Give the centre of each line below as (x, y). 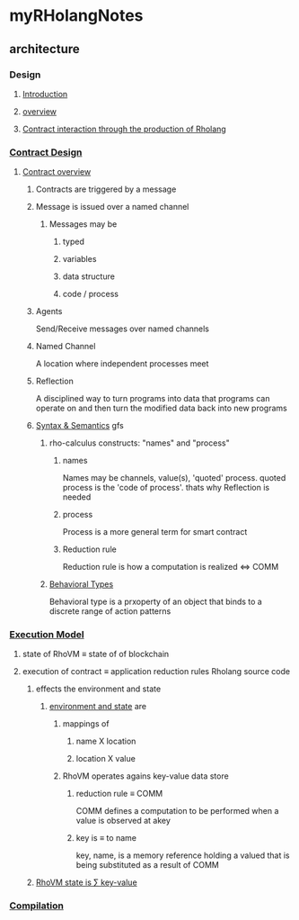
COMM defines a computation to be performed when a (177, 811)
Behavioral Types (81, 584)
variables (79, 259)
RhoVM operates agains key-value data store (145, 776)
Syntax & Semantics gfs (79, 426)
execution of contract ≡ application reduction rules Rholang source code (156, 672)
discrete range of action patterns (110, 611)
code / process (91, 294)
